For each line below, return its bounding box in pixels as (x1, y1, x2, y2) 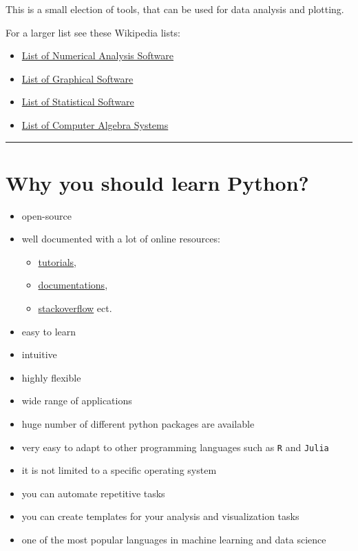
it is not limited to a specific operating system (21, 463, 217, 477)
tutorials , (38, 254, 76, 269)
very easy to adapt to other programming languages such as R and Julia (21, 439, 329, 454)
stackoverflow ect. (38, 301, 112, 315)
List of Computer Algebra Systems (21, 117, 169, 132)
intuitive (21, 347, 57, 362)
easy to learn (21, 324, 76, 338)
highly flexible (21, 370, 81, 384)
